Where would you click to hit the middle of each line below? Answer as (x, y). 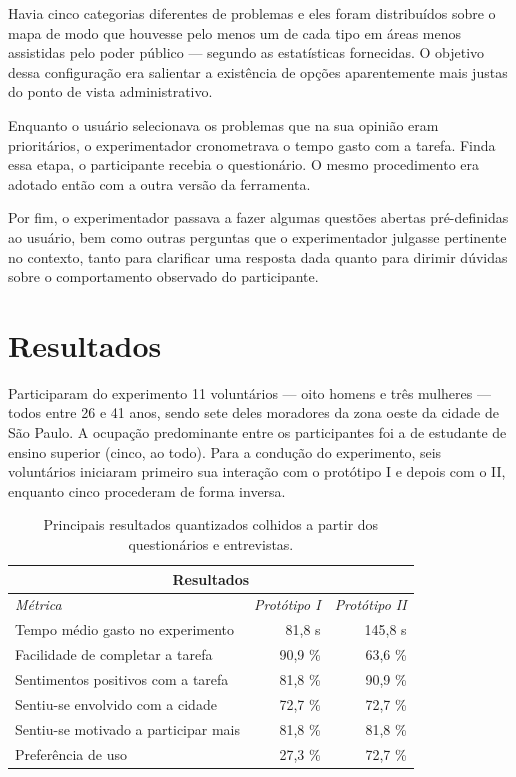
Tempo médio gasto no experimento (125, 629)
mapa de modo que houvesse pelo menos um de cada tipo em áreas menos (235, 32)
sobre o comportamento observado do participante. (163, 276)
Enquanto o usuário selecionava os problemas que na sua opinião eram (223, 124)
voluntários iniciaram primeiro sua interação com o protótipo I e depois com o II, (257, 471)
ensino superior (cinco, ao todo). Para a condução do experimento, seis (225, 451)
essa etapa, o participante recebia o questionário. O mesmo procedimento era (244, 164)
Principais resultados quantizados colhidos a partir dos (211, 524)
